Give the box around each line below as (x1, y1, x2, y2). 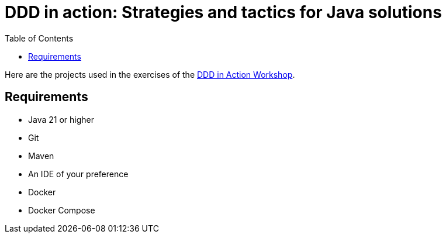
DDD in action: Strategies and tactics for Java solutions (5, 2, 442, 22)
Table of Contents (5, 33, 74, 43)
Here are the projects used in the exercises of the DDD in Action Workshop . (5, 69, 295, 80)
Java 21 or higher (28, 114, 94, 125)
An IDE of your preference (28, 168, 129, 179)
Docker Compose (28, 205, 95, 215)
